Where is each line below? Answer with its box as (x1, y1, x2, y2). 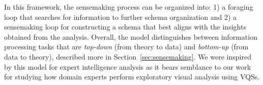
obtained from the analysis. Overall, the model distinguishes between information (4, 31, 257, 42)
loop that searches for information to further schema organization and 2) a (4, 11, 237, 22)
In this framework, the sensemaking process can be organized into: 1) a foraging (4, 2, 253, 12)
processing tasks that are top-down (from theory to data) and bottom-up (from (4, 41, 249, 52)
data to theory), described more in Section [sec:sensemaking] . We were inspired (4, 51, 251, 62)
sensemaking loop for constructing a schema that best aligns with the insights (4, 21, 246, 32)
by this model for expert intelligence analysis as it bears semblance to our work (4, 61, 251, 72)
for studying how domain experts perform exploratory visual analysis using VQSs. (4, 71, 260, 82)
